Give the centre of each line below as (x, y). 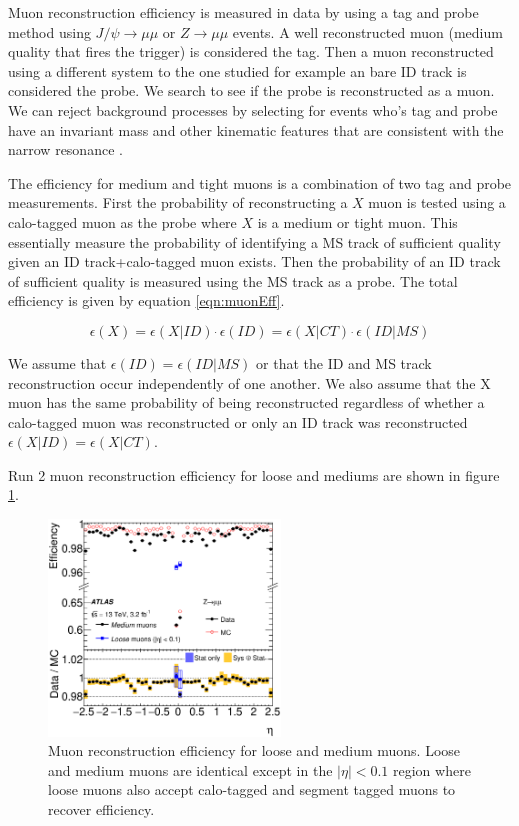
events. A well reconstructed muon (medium (367, 31)
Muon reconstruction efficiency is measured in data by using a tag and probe (243, 12)
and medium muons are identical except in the (190, 769)
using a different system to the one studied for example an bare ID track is (237, 70)
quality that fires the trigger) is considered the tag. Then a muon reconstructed (251, 51)
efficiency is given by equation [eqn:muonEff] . (146, 300)
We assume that (57, 362)
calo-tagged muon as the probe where (122, 221)
